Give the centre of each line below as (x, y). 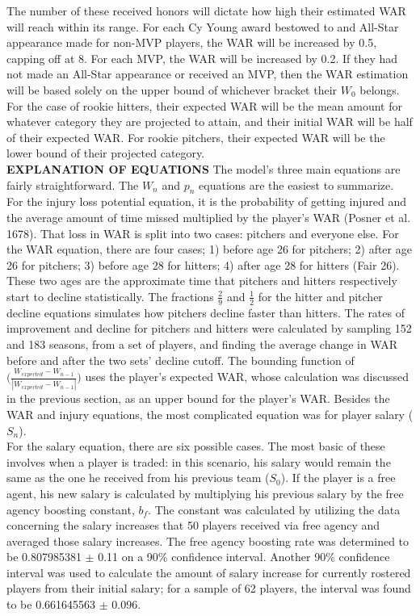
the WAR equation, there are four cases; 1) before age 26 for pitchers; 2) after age (209, 249)
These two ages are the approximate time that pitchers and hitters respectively (202, 281)
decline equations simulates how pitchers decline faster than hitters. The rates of (206, 312)
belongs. (380, 89)
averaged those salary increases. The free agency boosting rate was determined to (208, 541)
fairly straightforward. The (73, 184)
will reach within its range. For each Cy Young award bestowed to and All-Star (203, 26)
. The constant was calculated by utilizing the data (274, 509)
